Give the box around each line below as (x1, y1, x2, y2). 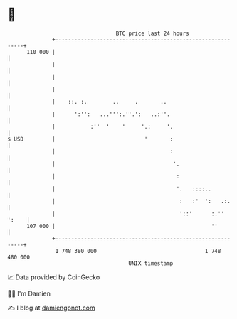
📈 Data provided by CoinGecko (7, 273, 100, 281)
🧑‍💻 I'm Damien (7, 289, 51, 298)
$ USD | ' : (7, 135, 174, 143)
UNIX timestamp (128, 259, 174, 267)
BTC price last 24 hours (115, 30, 190, 37)
